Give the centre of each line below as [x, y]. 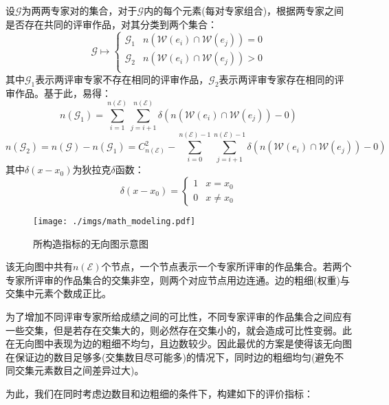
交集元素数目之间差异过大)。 [79, 370]
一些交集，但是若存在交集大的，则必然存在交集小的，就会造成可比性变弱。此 [179, 330]
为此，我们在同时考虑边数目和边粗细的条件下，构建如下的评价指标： [159, 394]
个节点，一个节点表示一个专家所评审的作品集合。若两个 [226, 266]
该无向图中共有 [39, 266]
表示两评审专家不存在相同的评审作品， [122, 79]
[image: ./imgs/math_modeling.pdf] [114, 222]
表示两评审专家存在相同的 [277, 79]
